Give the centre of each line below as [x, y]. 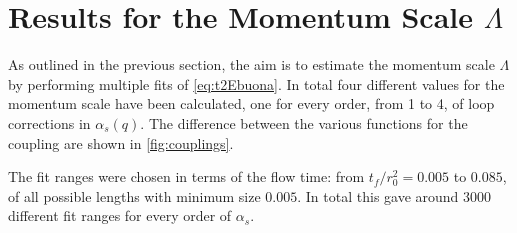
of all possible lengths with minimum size [134, 195]
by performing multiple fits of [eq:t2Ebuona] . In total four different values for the [256, 83]
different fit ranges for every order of [120, 215]
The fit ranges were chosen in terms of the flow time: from [186, 176]
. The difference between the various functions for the [304, 122]
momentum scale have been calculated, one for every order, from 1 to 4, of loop [251, 103]
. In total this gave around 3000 [394, 195]
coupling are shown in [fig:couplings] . [121, 142]
